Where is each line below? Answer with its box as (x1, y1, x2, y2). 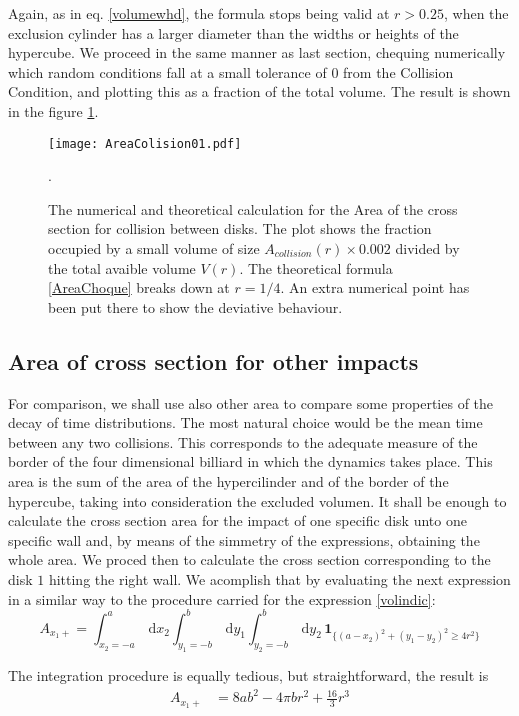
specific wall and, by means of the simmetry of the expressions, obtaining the (8, 529, 480, 550)
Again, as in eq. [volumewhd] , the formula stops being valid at (8, 3, 390, 23)
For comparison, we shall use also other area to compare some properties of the (8, 392, 494, 413)
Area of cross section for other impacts (8, 345, 419, 376)
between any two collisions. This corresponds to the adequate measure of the (8, 431, 478, 452)
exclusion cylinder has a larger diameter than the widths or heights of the (8, 22, 459, 43)
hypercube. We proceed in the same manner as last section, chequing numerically (8, 42, 506, 63)
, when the (443, 3, 509, 23)
